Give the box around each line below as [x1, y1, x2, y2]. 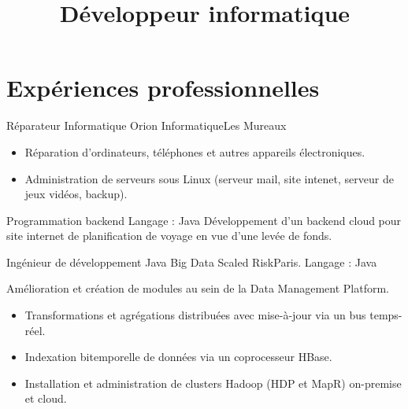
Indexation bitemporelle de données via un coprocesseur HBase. [24, 348, 332, 365]
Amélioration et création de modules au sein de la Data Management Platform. [6, 280, 389, 297]
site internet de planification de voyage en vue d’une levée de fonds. [6, 227, 332, 244]
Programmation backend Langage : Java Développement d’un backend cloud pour [6, 212, 402, 228]
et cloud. [24, 390, 67, 407]
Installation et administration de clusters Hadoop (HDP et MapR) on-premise [24, 374, 402, 391]
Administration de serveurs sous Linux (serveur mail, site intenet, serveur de [24, 170, 394, 186]
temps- [369, 307, 402, 323]
